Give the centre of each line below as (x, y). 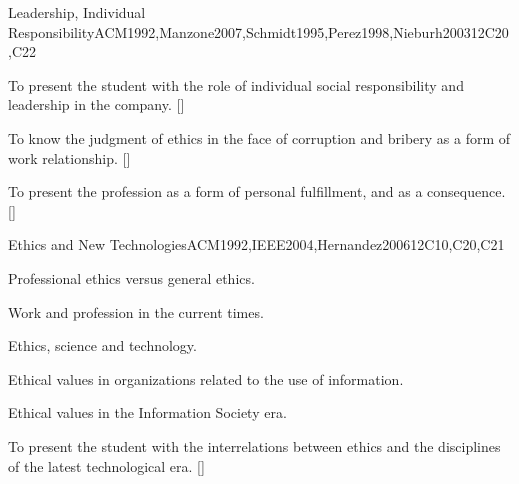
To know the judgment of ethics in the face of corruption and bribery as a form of (259, 137)
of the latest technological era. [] (106, 465)
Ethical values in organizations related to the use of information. (206, 378)
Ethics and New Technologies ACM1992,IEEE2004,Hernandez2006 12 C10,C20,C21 (256, 244)
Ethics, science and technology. (102, 345)
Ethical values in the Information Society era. (147, 412)
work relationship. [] (69, 157)
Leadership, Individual (77, 12)
